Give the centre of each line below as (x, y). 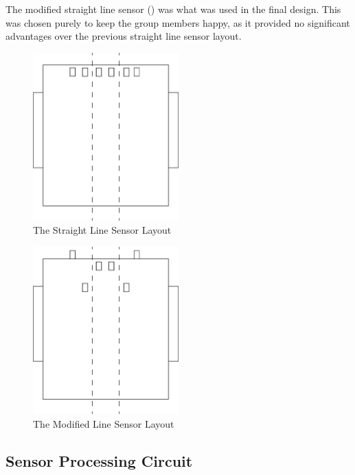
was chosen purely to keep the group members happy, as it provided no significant (178, 22)
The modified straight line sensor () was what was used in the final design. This (173, 9)
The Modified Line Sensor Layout (104, 424)
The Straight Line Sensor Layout (102, 230)
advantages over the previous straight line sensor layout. (124, 36)
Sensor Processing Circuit (99, 461)
